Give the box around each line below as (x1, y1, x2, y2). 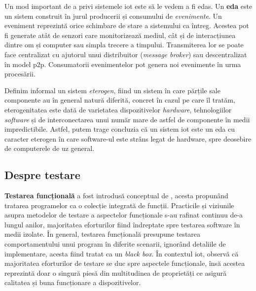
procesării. (4, 69, 36, 79)
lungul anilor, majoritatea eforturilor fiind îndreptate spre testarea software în (4, 219, 240, 229)
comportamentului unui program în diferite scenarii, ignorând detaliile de (4, 239, 226, 249)
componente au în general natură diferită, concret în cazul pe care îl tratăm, (4, 95, 235, 105)
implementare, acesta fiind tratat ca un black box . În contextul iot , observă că (4, 248, 239, 258)
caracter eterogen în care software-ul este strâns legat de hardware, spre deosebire (4, 133, 252, 144)
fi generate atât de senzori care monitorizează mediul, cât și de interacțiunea (4, 30, 236, 40)
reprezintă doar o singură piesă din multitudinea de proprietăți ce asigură (4, 267, 227, 278)
